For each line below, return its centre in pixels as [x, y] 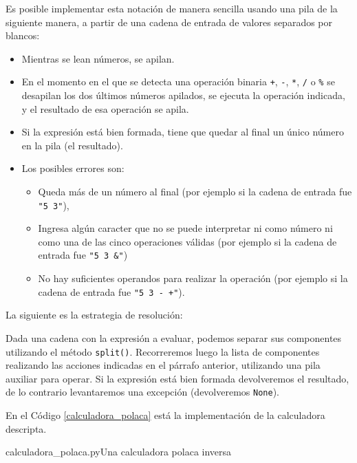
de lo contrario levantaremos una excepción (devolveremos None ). [142, 392]
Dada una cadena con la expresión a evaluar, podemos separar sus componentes [174, 337]
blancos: [23, 35]
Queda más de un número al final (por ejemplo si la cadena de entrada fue [195, 191]
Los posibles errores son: [73, 168]
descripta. [26, 428]
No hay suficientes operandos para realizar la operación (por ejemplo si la [193, 278]
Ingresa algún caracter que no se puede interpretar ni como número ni [185, 228]
